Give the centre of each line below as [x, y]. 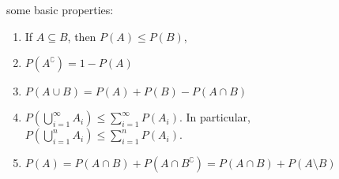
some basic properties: [60, 9]
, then [82, 36]
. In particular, [215, 117]
